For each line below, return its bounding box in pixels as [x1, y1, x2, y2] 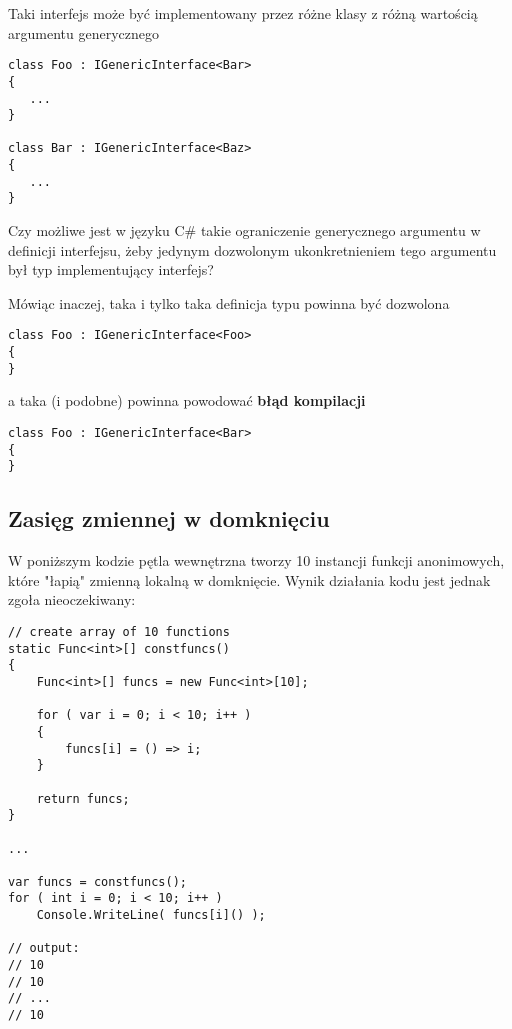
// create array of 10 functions [8, 624, 230, 639]
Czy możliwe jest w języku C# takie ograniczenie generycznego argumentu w [8, 220, 481, 241]
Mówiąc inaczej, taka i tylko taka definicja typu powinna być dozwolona [8, 292, 450, 313]
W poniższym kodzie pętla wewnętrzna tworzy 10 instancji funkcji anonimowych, [8, 550, 505, 571]
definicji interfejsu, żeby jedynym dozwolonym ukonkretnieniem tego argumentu [8, 239, 497, 260]
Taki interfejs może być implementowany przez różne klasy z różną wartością [8, 3, 478, 23]
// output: [8, 941, 80, 956]
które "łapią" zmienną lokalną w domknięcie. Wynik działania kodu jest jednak [8, 569, 491, 590]
